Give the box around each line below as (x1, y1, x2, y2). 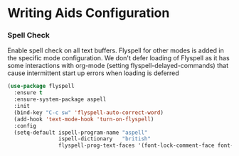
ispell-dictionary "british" (58, 135, 152, 143)
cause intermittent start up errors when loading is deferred (7, 69, 179, 77)
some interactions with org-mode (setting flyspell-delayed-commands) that (7, 62, 229, 70)
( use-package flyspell (7, 83, 75, 90)
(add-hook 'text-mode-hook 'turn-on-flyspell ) (14, 116, 154, 123)
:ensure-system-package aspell (14, 96, 107, 104)
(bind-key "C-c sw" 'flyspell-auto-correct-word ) (14, 108, 164, 116)
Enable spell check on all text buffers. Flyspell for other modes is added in (7, 46, 224, 55)
